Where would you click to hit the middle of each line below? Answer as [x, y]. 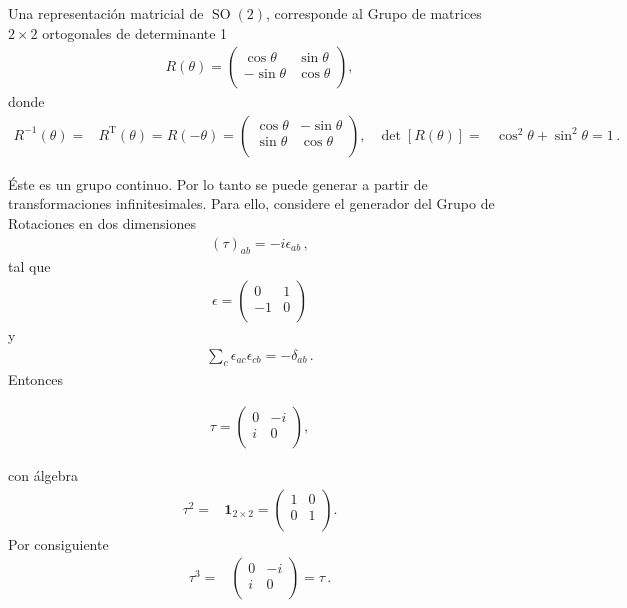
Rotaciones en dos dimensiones [102, 223]
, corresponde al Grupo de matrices [373, 13]
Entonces [36, 378]
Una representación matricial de [106, 13]
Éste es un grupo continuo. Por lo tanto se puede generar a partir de [218, 183]
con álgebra [43, 475]
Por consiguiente [58, 543]
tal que [29, 266]
